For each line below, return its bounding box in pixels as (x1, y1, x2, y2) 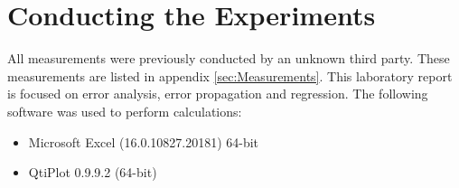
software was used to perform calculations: (7, 101, 242, 120)
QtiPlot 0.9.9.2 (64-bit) (28, 163, 157, 182)
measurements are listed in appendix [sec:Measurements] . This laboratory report (7, 66, 453, 85)
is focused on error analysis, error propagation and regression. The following (7, 84, 428, 103)
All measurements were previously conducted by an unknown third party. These (7, 49, 450, 68)
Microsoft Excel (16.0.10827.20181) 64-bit (28, 132, 259, 151)
